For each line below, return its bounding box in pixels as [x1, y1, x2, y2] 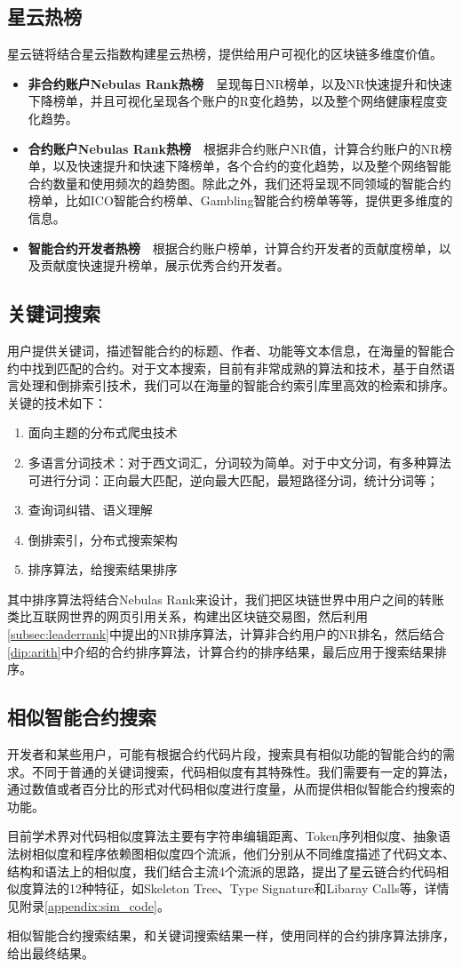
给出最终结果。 [7, 943, 94, 962]
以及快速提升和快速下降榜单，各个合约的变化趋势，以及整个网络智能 [52, 156, 451, 175]
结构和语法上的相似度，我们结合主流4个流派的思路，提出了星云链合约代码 [7, 861, 436, 880]
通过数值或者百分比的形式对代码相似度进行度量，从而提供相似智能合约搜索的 [7, 779, 455, 798]
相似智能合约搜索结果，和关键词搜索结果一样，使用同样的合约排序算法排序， [7, 926, 455, 945]
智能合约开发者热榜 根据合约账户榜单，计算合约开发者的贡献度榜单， [28, 238, 439, 257]
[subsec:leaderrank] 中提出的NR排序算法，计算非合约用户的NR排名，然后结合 [7, 625, 445, 643]
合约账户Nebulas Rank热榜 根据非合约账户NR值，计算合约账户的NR [28, 139, 440, 157]
